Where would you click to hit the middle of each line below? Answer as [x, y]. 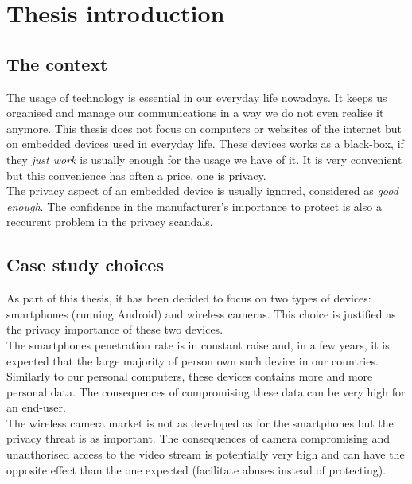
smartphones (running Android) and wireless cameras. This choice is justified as [201, 313]
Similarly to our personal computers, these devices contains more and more [190, 376]
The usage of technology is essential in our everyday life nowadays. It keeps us [197, 97]
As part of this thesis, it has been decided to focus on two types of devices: [189, 298]
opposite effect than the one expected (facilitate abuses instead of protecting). [196, 469]
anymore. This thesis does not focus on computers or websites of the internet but [204, 128]
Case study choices [85, 265]
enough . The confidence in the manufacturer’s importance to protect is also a [194, 206]
